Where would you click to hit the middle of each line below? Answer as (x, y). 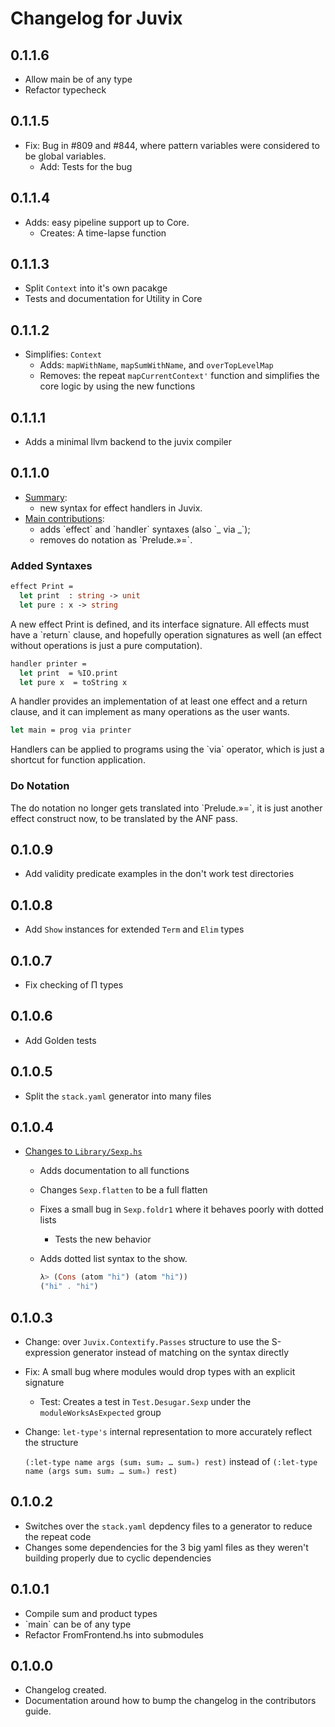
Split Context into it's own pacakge (96, 288)
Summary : (46, 497)
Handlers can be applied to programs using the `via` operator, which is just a (167, 749)
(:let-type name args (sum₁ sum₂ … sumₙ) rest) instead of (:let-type (171, 1462)
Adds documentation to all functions (114, 1171)
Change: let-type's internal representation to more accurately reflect (168, 1432)
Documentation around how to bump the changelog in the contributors (170, 1701)
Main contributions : (64, 518)
